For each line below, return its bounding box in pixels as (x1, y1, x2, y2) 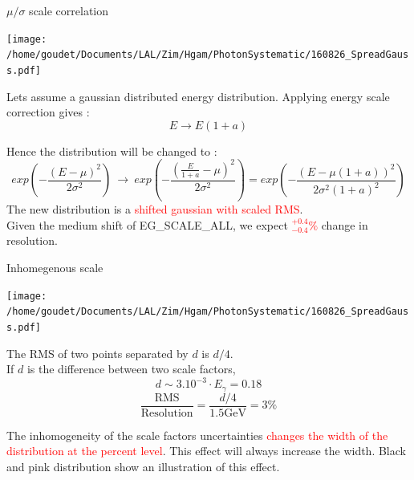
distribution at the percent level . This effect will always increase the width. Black (6, 442, 406, 459)
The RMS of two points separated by (6, 344, 189, 361)
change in (321, 216, 368, 233)
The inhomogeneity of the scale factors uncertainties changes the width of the (6, 426, 388, 443)
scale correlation (29, 2, 109, 18)
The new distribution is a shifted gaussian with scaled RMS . (6, 201, 303, 218)
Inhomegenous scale (6, 259, 103, 276)
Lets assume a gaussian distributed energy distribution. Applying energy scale (6, 87, 390, 104)
